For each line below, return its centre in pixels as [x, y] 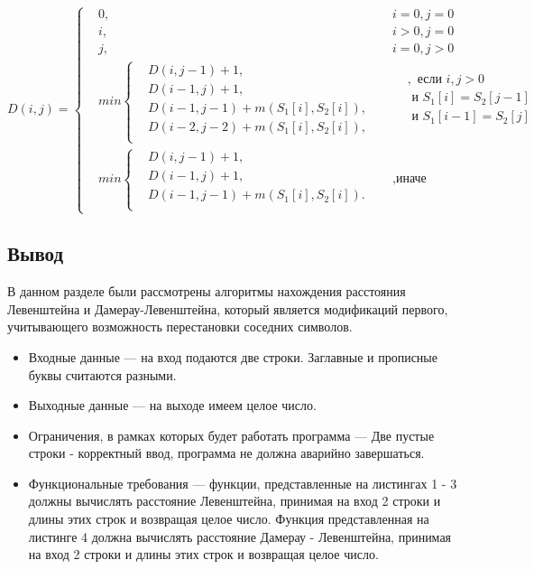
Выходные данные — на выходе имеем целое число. [172, 405]
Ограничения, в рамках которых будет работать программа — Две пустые [231, 435]
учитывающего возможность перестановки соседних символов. [180, 326]
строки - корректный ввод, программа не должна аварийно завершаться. [226, 453]
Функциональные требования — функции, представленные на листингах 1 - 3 [243, 483]
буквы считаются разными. [102, 374]
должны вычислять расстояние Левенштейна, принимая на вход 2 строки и [235, 501]
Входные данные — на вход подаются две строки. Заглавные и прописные [233, 356]
